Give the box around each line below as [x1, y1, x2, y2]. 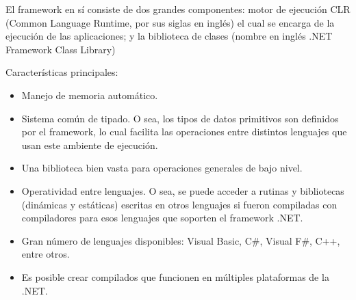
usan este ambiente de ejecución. [21, 137, 158, 152]
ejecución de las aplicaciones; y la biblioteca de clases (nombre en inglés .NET [5, 29, 333, 43]
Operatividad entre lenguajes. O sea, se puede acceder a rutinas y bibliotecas [21, 183, 344, 197]
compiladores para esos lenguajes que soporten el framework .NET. [21, 210, 303, 225]
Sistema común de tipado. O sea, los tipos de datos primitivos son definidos [21, 111, 339, 125]
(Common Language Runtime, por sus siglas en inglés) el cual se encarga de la [5, 15, 335, 29]
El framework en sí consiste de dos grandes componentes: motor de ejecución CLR [5, 2, 351, 16]
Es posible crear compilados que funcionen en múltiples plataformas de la [21, 269, 329, 284]
